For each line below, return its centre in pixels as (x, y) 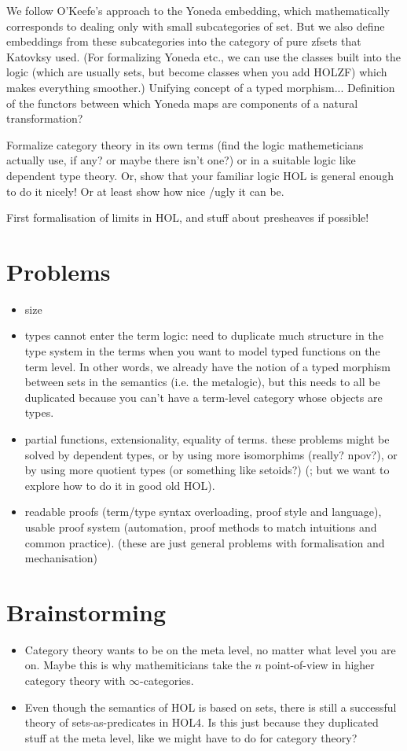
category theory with (75, 681)
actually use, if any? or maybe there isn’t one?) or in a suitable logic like (181, 160)
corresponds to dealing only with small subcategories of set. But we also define (196, 26)
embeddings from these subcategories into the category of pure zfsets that (184, 41)
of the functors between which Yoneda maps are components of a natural (182, 103)
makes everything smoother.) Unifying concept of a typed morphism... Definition (201, 87)
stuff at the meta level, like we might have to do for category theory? (191, 737)
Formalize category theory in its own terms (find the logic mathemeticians (185, 144)
